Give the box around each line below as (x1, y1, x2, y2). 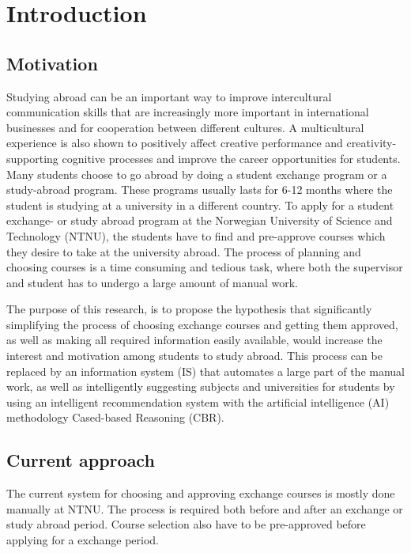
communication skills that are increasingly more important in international (6, 104, 369, 120)
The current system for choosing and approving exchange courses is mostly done (6, 485, 395, 502)
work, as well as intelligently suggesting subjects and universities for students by (6, 378, 395, 395)
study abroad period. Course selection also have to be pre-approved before (6, 516, 366, 532)
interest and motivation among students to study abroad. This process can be (6, 347, 383, 364)
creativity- (346, 134, 397, 151)
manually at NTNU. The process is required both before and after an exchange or (6, 500, 403, 517)
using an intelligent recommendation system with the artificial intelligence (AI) (6, 393, 390, 410)
